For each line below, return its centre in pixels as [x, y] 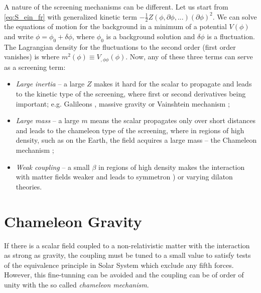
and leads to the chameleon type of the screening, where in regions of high [130, 130]
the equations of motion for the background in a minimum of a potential [115, 26]
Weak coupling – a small [53, 167]
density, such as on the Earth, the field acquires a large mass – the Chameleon [136, 140]
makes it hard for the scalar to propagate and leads [173, 84]
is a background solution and [151, 36]
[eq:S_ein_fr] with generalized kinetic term [71, 16]
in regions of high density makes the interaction [172, 167]
